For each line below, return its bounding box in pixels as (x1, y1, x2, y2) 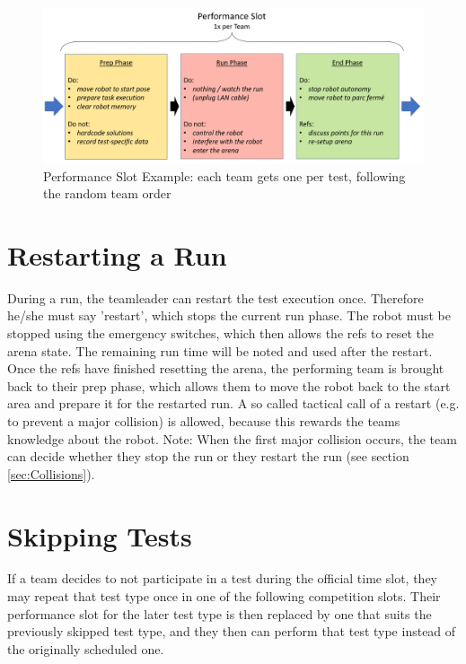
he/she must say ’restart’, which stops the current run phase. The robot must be (7, 306, 451, 325)
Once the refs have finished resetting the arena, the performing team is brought (7, 359, 444, 378)
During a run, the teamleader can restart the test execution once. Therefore (7, 288, 424, 307)
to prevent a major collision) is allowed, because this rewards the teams (7, 411, 400, 430)
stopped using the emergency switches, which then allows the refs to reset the (7, 324, 435, 342)
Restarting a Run (7, 236, 227, 273)
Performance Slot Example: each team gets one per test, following (43, 166, 406, 185)
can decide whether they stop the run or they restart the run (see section (7, 447, 409, 466)
